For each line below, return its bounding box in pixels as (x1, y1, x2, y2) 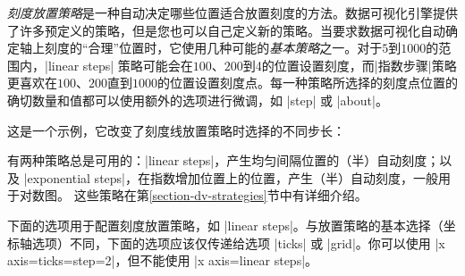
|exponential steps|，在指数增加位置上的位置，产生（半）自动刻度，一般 (23, 168, 438, 187)
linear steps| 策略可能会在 (47, 55, 193, 74)
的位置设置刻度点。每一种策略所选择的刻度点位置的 (157, 73, 458, 92)
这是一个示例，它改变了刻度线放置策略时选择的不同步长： (7, 121, 345, 139)
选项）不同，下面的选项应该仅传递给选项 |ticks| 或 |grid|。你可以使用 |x (31, 233, 445, 252)
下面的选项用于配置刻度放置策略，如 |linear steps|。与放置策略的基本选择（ (7, 215, 444, 234)
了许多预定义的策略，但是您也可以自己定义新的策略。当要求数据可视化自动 (7, 21, 445, 39)
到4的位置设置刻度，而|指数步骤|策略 (242, 55, 457, 74)
